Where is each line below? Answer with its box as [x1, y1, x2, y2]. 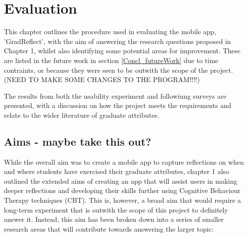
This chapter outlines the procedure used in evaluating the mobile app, [4, 26, 216, 37]
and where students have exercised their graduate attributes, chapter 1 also [4, 166, 229, 176]
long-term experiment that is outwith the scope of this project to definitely [4, 204, 228, 215]
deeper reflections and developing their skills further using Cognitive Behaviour [4, 185, 241, 195]
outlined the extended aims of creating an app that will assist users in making [4, 175, 237, 186]
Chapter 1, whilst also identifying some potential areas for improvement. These [4, 45, 241, 56]
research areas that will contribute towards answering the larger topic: [4, 223, 214, 234]
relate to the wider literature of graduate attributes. [4, 109, 160, 120]
